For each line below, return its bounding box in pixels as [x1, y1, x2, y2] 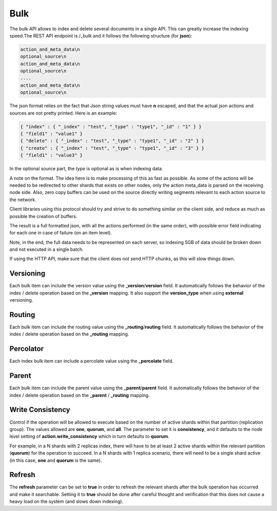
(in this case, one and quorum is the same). [9, 457, 102, 463]
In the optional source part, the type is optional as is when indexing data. [9, 166, 164, 172]
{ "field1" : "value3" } [20, 152, 83, 159]
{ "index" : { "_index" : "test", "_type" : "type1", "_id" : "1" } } [20, 124, 202, 129]
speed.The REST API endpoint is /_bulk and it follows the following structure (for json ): [9, 32, 192, 38]
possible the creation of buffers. [9, 213, 77, 219]
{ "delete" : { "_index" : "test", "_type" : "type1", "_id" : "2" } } [20, 138, 205, 144]
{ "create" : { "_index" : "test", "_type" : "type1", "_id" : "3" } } [20, 145, 205, 151]
